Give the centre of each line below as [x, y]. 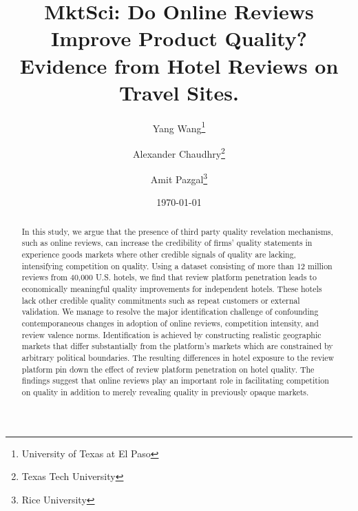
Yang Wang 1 [179, 127]
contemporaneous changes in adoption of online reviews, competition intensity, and [170, 323]
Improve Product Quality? [179, 38]
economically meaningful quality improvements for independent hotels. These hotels [172, 289]
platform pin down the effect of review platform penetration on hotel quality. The [168, 369]
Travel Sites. [179, 92]
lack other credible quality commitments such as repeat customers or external [161, 300]
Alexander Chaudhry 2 [179, 152]
